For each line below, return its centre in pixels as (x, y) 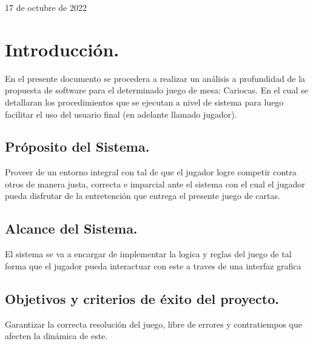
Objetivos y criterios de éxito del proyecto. (142, 298)
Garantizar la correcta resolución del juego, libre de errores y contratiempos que (153, 324)
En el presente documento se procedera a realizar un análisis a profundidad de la (155, 78)
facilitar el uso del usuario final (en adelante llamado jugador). (121, 114)
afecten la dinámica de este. (56, 336)
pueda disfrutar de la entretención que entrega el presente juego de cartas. (143, 196)
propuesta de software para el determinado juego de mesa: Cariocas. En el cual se (156, 90)
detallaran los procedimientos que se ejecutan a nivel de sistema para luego (144, 102)
